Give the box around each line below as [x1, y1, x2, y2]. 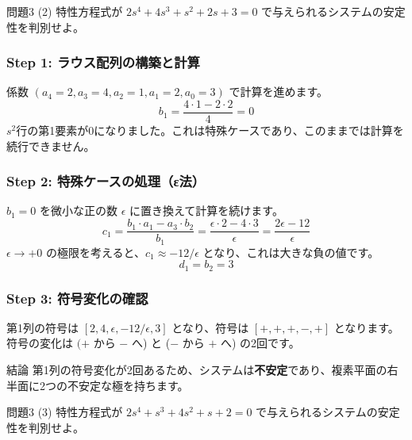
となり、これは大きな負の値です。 [202, 243, 379, 260]
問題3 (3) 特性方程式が [6, 404, 123, 420]
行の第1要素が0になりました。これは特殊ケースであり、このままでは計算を [16, 122, 404, 139]
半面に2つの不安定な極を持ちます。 [6, 377, 189, 393]
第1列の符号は [6, 319, 79, 335]
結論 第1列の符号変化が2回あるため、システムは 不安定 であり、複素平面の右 [6, 362, 399, 378]
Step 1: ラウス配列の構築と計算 [6, 52, 200, 72]
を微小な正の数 [40, 202, 118, 219]
